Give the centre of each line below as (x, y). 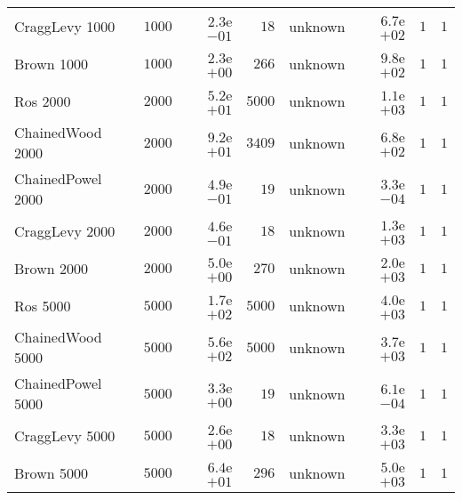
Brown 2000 (51, 268)
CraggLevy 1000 (65, 26)
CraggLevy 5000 (65, 435)
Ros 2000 (43, 101)
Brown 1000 (51, 63)
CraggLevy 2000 (65, 230)
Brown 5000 (51, 472)
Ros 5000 (43, 305)
